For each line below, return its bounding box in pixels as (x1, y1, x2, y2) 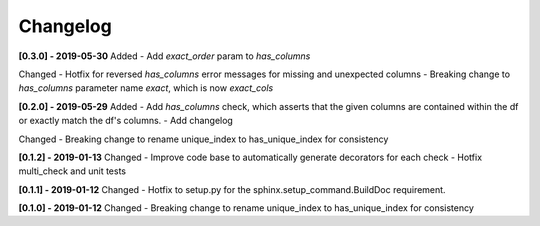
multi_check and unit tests (18, 165, 127, 177)
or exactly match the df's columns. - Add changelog (18, 115, 234, 127)
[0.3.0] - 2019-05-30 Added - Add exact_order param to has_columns (18, 50, 311, 62)
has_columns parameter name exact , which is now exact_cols (18, 82, 274, 94)
